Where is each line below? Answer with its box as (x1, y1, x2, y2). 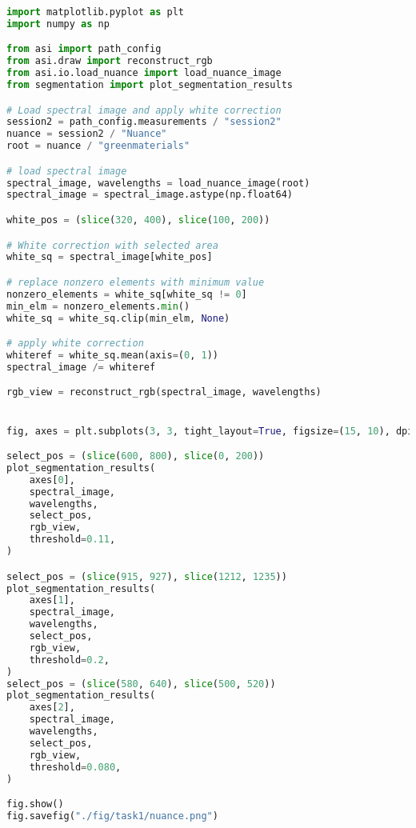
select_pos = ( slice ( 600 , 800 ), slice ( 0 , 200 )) (6, 450, 265, 462)
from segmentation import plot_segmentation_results (6, 79, 293, 91)
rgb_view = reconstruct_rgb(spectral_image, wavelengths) (6, 386, 322, 398)
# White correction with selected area (6, 239, 218, 251)
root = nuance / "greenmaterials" (6, 140, 190, 152)
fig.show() (6, 798, 64, 810)
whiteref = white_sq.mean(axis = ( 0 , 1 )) (6, 349, 218, 361)
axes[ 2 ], (29, 702, 75, 714)
